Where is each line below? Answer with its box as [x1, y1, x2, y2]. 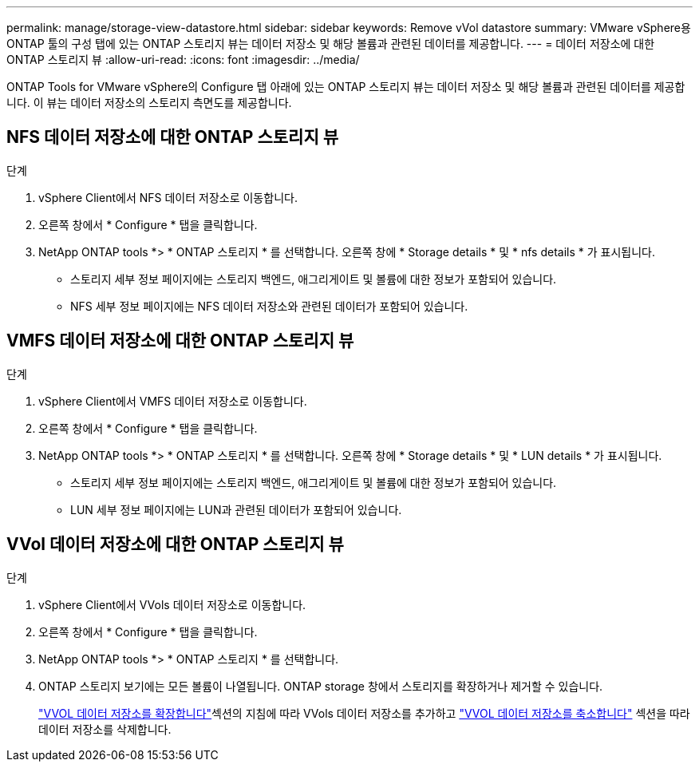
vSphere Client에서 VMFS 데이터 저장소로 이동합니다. [38, 394, 307, 408]
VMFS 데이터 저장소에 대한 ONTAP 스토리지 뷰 [6, 331, 354, 351]
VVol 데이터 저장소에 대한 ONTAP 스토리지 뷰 [6, 534, 344, 555]
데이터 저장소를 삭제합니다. [38, 722, 172, 736]
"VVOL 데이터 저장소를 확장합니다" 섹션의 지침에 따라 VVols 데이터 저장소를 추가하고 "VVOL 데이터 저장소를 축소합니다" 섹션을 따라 [38, 706, 690, 720]
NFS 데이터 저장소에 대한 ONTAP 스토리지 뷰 [6, 127, 339, 148]
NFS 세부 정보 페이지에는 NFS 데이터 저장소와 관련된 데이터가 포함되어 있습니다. [70, 299, 468, 313]
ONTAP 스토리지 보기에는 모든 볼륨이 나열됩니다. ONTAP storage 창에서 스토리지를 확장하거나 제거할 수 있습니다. [38, 679, 603, 693]
